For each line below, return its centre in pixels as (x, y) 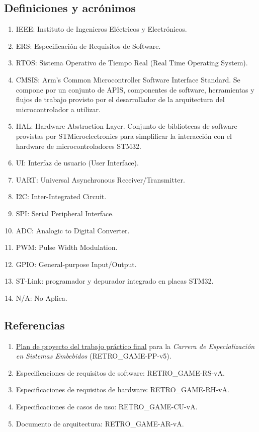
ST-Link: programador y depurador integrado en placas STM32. (115, 281)
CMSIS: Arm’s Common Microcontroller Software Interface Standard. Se (128, 79)
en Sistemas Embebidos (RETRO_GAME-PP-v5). (94, 356)
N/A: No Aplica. (41, 297)
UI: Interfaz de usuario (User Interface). (77, 163)
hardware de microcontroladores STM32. (78, 146)
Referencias (34, 325)
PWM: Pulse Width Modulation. (67, 247)
